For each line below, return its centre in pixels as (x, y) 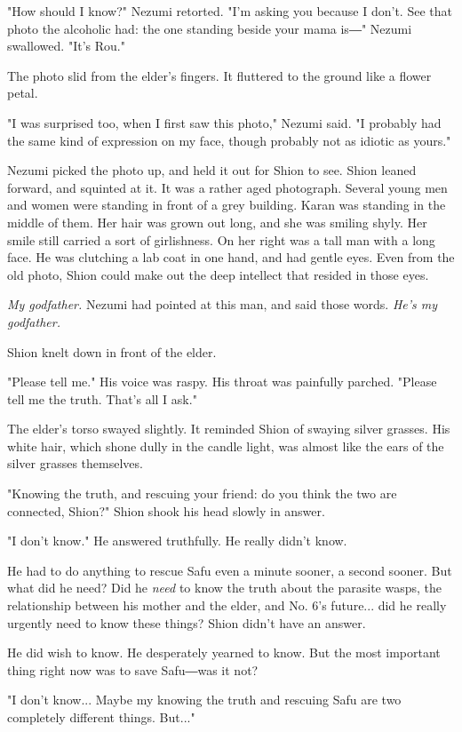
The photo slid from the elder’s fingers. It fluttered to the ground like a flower (219, 75)
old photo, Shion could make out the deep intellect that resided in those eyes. (218, 274)
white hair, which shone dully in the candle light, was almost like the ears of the (226, 446)
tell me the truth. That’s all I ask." (102, 398)
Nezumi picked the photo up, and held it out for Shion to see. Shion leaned (212, 170)
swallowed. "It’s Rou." (66, 46)
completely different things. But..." (101, 717)
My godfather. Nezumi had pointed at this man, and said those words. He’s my (223, 304)
